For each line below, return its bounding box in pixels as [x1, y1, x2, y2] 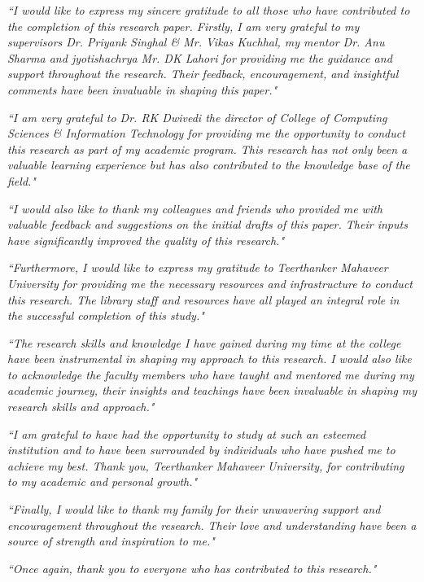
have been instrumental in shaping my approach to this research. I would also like [7, 350, 412, 367]
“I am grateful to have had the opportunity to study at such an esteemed [7, 425, 366, 442]
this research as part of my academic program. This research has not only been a [7, 140, 408, 157]
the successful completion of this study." [7, 307, 204, 324]
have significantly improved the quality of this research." [7, 231, 285, 248]
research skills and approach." [7, 398, 155, 415]
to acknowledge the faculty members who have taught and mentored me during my [7, 365, 414, 383]
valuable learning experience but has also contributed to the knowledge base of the [7, 156, 410, 173]
